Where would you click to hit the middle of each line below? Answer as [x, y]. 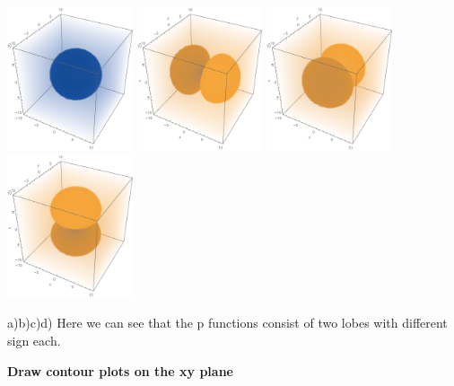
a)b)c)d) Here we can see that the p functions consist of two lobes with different [227, 323]
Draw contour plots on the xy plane [120, 370]
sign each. [34, 341]
